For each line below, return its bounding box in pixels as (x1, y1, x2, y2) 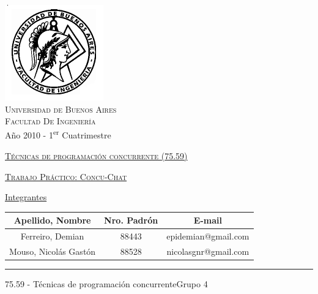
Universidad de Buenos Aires (5, 102, 117, 115)
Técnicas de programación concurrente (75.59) (5, 149, 188, 162)
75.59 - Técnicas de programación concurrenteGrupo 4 (5, 277, 208, 290)
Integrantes (5, 190, 47, 203)
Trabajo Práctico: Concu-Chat (5, 170, 127, 183)
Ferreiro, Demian (20, 230, 84, 243)
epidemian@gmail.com (166, 230, 250, 243)
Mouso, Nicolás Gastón (9, 245, 96, 257)
